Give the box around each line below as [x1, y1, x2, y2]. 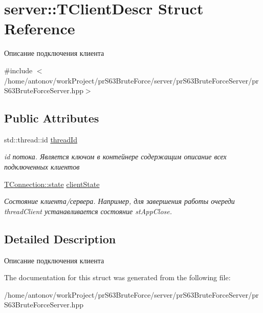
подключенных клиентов [4, 161, 80, 172]
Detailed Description [4, 231, 116, 246]
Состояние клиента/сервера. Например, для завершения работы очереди [4, 196, 235, 206]
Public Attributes [4, 110, 99, 126]
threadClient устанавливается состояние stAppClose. [4, 205, 172, 216]
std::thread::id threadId [4, 134, 77, 144]
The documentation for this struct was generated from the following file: [4, 272, 231, 283]
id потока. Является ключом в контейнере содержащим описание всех [4, 151, 227, 162]
